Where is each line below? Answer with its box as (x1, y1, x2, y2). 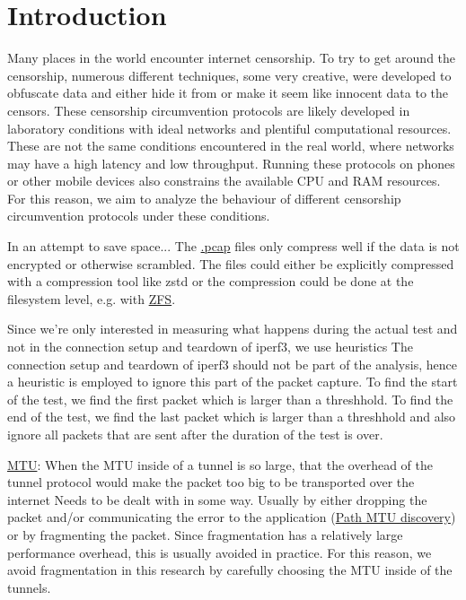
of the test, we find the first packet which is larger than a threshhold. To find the (7, 389, 453, 408)
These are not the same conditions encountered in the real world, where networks (7, 136, 454, 155)
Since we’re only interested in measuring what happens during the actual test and (7, 319, 458, 338)
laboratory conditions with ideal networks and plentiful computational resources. (7, 118, 452, 137)
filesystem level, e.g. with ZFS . (7, 289, 176, 308)
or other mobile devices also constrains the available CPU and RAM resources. (7, 171, 441, 190)
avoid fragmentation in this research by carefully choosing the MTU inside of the (7, 561, 453, 579)
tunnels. (7, 578, 51, 596)
